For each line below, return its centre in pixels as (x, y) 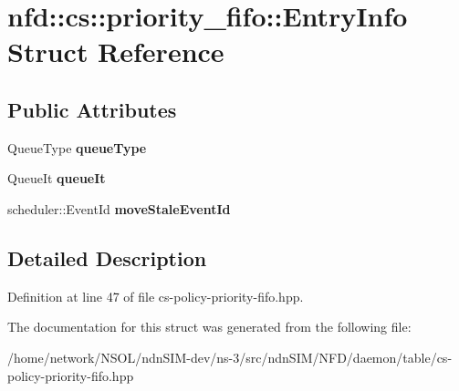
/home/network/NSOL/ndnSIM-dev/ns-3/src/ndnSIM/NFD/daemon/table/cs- (230, 357)
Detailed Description (107, 257)
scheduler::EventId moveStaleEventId (119, 208)
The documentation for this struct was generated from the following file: (209, 327)
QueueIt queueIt (57, 178)
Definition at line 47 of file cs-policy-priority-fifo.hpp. (156, 296)
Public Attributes (92, 109)
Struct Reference (116, 51)
